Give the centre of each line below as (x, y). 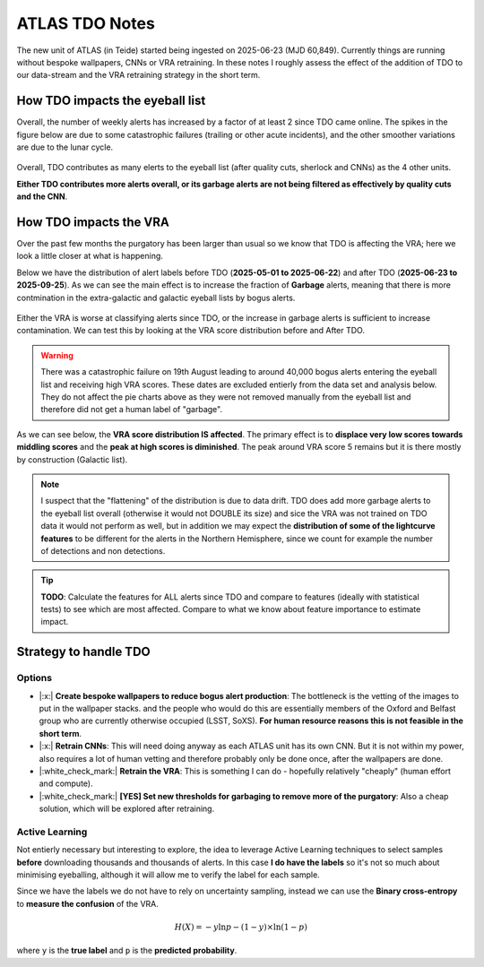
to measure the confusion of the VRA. (87, 903)
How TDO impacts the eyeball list (111, 101)
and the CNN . (42, 196)
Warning (57, 355)
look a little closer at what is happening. (90, 256)
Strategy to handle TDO (84, 652)
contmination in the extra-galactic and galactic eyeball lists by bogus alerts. (156, 298)
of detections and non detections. (103, 550)
